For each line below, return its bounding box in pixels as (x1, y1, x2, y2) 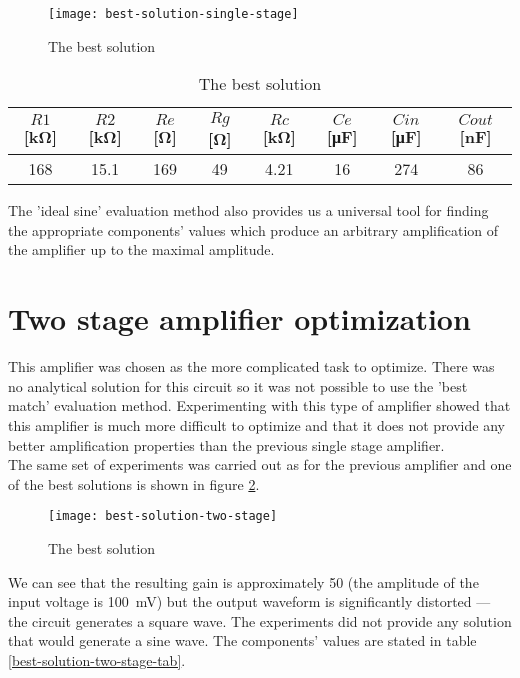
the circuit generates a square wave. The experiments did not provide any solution (8, 610, 512, 631)
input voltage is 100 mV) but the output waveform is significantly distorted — (8, 591, 491, 612)
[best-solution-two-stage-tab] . (8, 649, 186, 670)
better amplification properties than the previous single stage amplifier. (8, 434, 445, 455)
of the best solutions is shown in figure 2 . (8, 473, 260, 494)
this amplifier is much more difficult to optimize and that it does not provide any (8, 414, 505, 435)
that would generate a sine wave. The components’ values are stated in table (8, 630, 477, 651)
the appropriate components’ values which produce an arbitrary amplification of (8, 219, 499, 240)
